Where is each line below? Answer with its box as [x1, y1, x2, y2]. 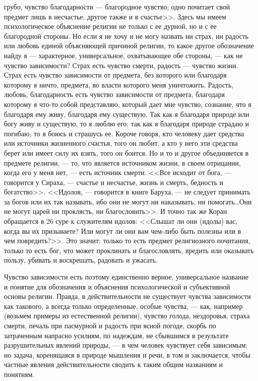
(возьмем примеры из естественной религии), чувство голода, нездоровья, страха [4, 310, 250, 321]
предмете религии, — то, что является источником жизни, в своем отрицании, [4, 157, 241, 168]
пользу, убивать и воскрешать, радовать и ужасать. [4, 255, 158, 265]
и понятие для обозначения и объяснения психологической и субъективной [4, 281, 230, 291]
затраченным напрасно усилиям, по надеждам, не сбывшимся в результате [4, 330, 229, 340]
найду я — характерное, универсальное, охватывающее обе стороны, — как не [4, 50, 243, 60]
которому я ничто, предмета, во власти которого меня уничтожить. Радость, [4, 79, 234, 90]
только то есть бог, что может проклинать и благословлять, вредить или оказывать [4, 245, 254, 255]
